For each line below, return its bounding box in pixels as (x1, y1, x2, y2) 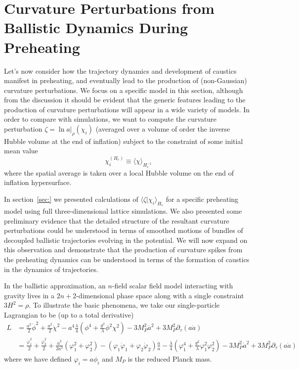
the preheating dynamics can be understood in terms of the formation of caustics (4, 254, 250, 265)
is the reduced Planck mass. (128, 353, 212, 364)
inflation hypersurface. (4, 177, 72, 187)
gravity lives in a (4, 290, 55, 300)
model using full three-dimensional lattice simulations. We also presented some (4, 206, 242, 216)
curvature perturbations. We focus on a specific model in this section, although (4, 85, 243, 95)
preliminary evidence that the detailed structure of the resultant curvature (4, 215, 229, 226)
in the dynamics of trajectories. (4, 264, 98, 274)
